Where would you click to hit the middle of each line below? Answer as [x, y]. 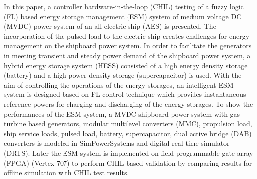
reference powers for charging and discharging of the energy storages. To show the [128, 104]
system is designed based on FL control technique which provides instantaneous [125, 94]
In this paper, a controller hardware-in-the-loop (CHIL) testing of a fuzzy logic [124, 6]
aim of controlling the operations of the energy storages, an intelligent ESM [119, 84]
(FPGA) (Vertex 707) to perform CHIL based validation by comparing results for [128, 162]
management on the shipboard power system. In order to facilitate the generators [128, 45]
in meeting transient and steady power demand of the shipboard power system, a [127, 55]
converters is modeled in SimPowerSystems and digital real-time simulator [117, 143]
